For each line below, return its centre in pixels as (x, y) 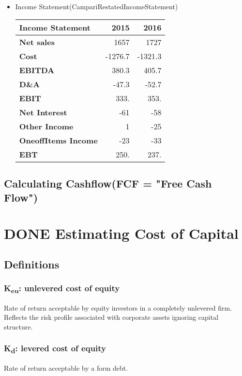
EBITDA (37, 70)
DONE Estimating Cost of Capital (121, 233)
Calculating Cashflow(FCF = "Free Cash (108, 183)
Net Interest (43, 112)
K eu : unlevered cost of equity (62, 289)
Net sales (37, 42)
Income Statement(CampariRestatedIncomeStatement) (97, 6)
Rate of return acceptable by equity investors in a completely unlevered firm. (118, 307)
